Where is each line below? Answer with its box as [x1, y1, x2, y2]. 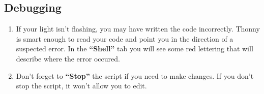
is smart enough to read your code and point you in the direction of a [16, 33, 233, 44]
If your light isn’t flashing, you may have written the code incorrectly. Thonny [16, 23, 260, 34]
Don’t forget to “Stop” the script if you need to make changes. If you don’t [16, 70, 254, 81]
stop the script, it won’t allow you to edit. [16, 80, 147, 91]
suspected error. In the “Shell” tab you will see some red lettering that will [16, 43, 253, 54]
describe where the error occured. [16, 53, 120, 64]
